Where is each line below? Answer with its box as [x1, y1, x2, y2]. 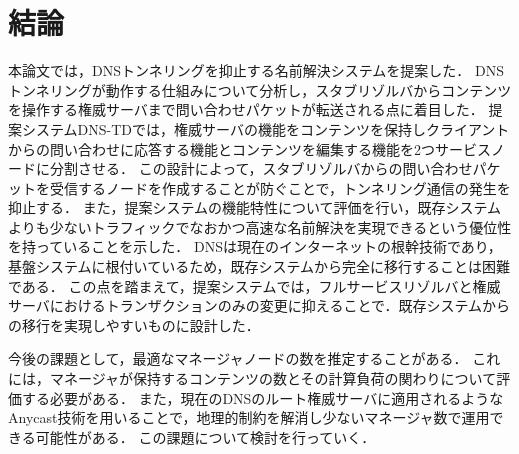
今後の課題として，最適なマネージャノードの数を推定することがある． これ [8, 348, 501, 369]
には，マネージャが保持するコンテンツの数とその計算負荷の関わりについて [8, 368, 497, 389]
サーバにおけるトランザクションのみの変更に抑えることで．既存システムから [8, 295, 511, 316]
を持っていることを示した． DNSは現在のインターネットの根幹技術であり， [8, 236, 502, 257]
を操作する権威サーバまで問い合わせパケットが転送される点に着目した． [8, 99, 484, 120]
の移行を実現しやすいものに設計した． [8, 314, 260, 335]
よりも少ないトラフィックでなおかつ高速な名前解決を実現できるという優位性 [8, 216, 512, 237]
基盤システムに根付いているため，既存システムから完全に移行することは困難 [8, 256, 511, 277]
